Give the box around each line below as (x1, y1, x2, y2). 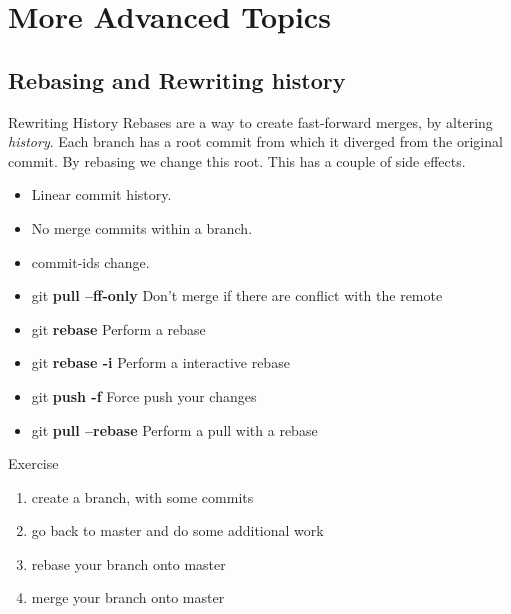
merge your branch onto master (31, 587, 225, 608)
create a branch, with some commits (31, 486, 254, 507)
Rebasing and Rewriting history (8, 64, 346, 95)
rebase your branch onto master (31, 553, 226, 574)
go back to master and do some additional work (31, 520, 324, 541)
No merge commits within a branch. (31, 217, 253, 238)
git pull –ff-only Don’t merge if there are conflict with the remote (31, 285, 443, 306)
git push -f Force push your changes (31, 385, 257, 406)
